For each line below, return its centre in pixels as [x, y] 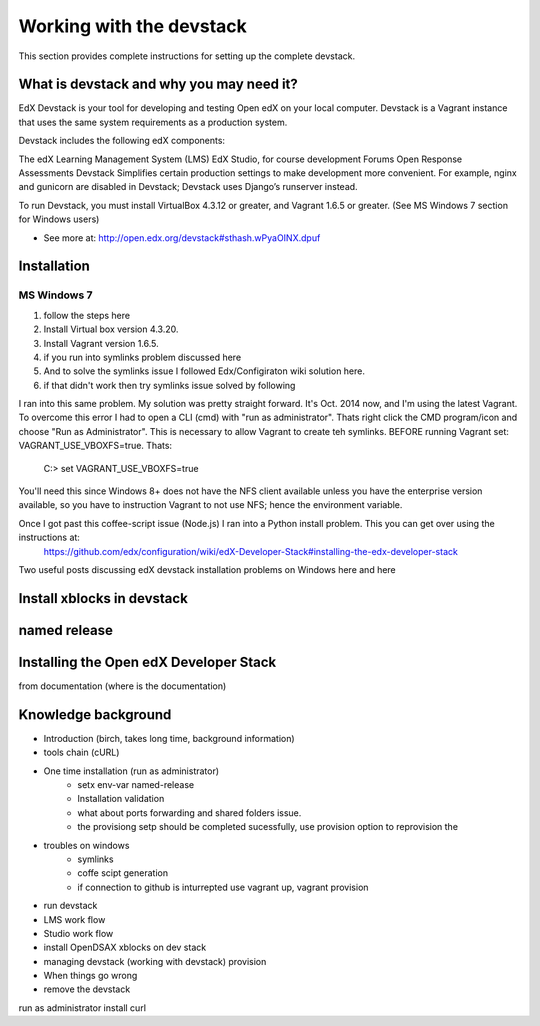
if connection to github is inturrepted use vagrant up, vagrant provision [223, 887]
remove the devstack [87, 989]
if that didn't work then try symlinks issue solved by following [169, 385]
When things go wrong [90, 976]
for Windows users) [59, 219]
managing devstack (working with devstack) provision [155, 961]
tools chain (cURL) [81, 752]
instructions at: [49, 537]
